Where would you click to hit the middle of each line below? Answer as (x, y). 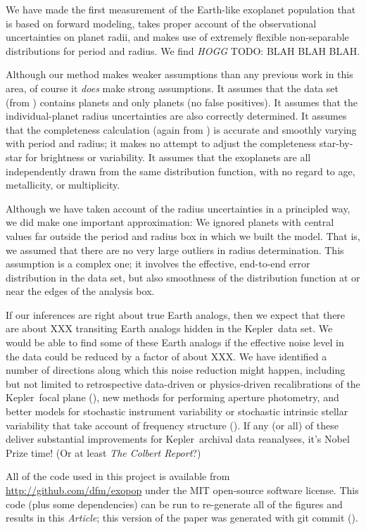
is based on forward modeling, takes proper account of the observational (161, 23)
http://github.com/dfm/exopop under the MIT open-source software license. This (182, 490)
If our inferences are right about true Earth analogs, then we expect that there (176, 314)
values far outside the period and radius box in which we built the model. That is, (183, 235)
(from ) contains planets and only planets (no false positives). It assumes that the (182, 102)
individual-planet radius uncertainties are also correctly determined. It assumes (176, 116)
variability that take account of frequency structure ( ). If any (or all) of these (172, 425)
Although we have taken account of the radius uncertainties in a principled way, (178, 208)
